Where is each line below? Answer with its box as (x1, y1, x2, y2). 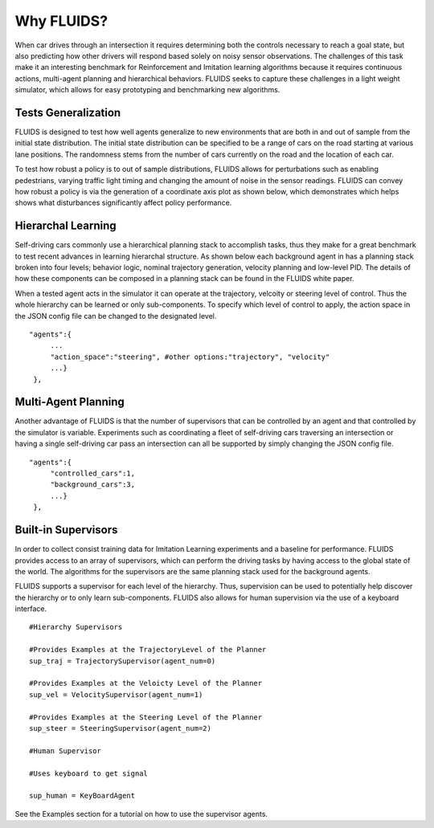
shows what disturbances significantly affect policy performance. (14, 198, 232, 208)
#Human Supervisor (29, 746, 102, 755)
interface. (14, 604, 47, 614)
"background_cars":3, (50, 480, 136, 489)
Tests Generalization (14, 105, 121, 120)
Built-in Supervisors (14, 523, 118, 537)
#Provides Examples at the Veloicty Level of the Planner (29, 679, 263, 688)
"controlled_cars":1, (50, 469, 136, 478)
